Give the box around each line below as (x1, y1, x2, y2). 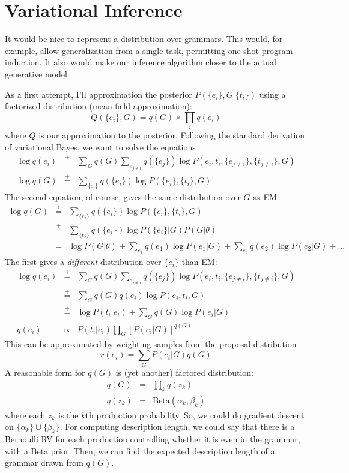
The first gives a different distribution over (5, 255, 162, 267)
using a (259, 88, 286, 100)
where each (5, 408, 46, 421)
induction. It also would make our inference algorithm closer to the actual (5, 56, 276, 68)
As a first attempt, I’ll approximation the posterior (5, 88, 192, 100)
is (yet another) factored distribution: (115, 366, 254, 379)
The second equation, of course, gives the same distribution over (5, 190, 241, 203)
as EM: (253, 190, 279, 203)
